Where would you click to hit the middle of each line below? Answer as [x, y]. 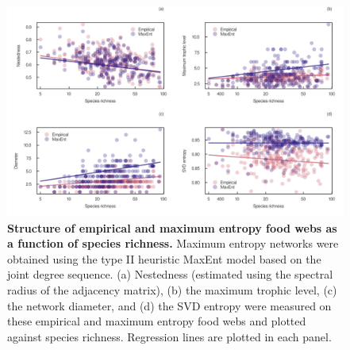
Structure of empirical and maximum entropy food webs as [172, 227]
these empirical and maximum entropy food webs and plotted [157, 321]
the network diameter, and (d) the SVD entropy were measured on [169, 305]
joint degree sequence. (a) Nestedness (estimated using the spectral [170, 274]
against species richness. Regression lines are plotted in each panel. [169, 336]
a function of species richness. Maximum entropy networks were [173, 243]
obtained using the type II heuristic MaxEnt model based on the [164, 258]
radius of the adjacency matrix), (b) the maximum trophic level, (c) [172, 289]
